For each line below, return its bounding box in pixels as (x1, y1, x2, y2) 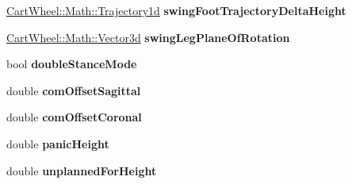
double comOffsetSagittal (6, 82, 141, 98)
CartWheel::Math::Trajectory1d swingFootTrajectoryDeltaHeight (6, 2, 346, 18)
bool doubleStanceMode (6, 56, 137, 72)
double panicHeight (6, 135, 109, 151)
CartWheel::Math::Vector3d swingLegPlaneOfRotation (6, 29, 290, 45)
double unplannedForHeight (6, 162, 157, 178)
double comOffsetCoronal (6, 109, 142, 125)
